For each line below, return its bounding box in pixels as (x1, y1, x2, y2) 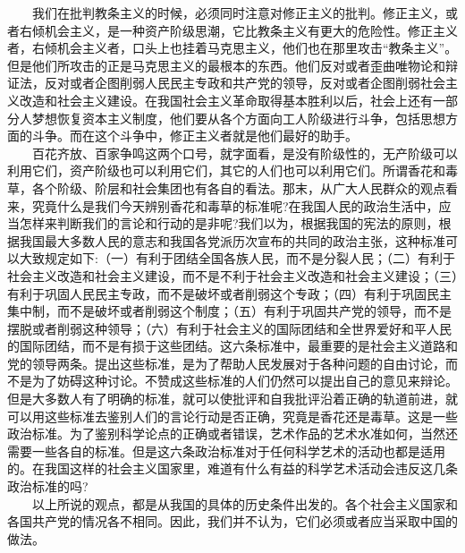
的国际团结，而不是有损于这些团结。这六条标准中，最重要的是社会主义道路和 (7, 336, 458, 355)
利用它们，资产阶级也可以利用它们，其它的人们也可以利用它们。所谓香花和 (7, 161, 445, 180)
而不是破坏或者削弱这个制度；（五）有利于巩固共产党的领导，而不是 (56, 302, 452, 320)
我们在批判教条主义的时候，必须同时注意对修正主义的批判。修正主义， (31, 4, 445, 21)
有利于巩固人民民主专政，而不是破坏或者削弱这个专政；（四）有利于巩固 (7, 284, 427, 302)
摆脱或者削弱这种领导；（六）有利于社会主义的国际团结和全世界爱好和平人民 (7, 319, 452, 337)
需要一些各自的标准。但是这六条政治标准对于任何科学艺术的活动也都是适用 (7, 441, 445, 460)
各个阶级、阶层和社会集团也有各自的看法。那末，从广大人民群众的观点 (31, 178, 445, 197)
